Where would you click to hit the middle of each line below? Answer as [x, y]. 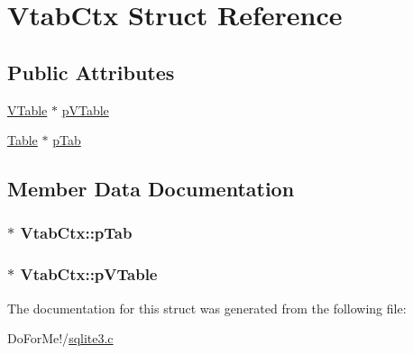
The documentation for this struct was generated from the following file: [207, 308]
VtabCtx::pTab [76, 233]
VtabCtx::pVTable [89, 274]
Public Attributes [91, 72]
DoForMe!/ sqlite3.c [60, 338]
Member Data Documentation [151, 189]
